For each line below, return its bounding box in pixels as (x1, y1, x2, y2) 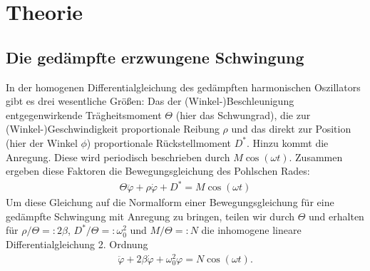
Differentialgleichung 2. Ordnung (6, 237, 148, 252)
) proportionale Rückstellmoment (86, 135, 232, 150)
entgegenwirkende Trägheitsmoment (6, 107, 162, 122)
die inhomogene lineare (201, 223, 302, 237)
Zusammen (295, 149, 343, 164)
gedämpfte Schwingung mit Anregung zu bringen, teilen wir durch (6, 208, 295, 223)
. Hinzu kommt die (246, 135, 329, 150)
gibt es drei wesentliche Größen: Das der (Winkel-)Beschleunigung (6, 93, 294, 108)
